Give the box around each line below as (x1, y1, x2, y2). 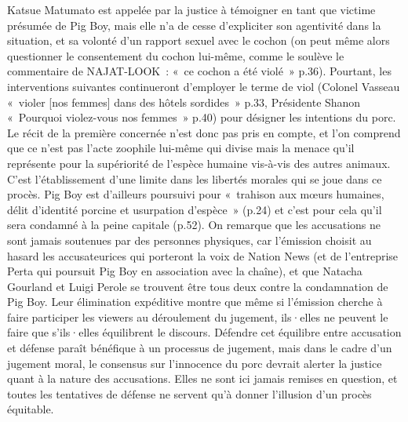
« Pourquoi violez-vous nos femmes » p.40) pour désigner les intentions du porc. (7, 109, 396, 126)
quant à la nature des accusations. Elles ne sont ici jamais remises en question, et (7, 370, 398, 387)
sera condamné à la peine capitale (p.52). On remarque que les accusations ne (7, 216, 381, 233)
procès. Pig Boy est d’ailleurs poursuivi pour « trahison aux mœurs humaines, (7, 186, 384, 202)
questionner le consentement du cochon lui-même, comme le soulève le (7, 47, 344, 64)
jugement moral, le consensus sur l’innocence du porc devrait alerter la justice (7, 355, 382, 371)
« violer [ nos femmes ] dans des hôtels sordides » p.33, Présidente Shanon (7, 93, 361, 110)
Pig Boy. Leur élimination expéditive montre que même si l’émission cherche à (7, 293, 383, 310)
